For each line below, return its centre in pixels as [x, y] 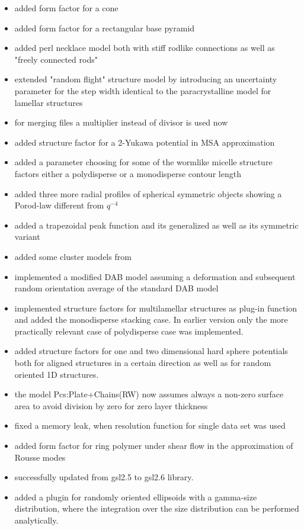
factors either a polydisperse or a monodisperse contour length [128, 173]
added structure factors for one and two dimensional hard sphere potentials [151, 351]
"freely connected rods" [56, 59]
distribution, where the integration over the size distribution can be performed [157, 508]
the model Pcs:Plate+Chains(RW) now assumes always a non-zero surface [149, 394]
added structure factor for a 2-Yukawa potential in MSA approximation [145, 142]
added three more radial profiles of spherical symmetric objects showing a [148, 193]
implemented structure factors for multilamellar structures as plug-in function [156, 308]
